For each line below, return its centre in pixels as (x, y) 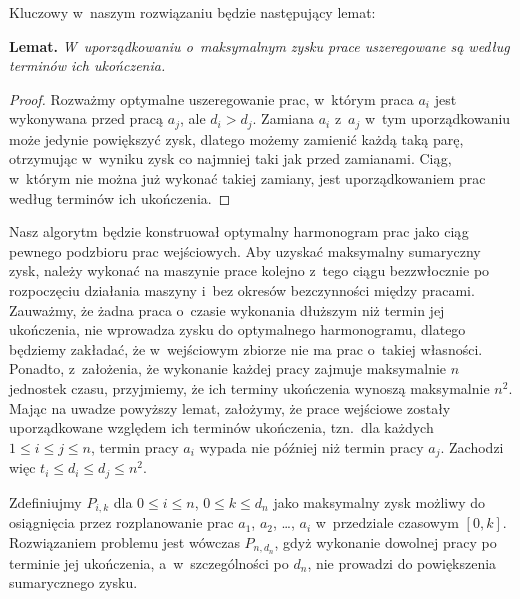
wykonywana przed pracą (86, 118)
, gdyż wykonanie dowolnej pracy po (385, 541)
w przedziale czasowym (387, 522)
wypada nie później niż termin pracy (311, 446)
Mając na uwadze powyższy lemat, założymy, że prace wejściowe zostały (230, 407)
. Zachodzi (472, 446)
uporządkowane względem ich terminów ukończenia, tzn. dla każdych (221, 427)
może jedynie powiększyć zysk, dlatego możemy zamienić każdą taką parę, (236, 138)
